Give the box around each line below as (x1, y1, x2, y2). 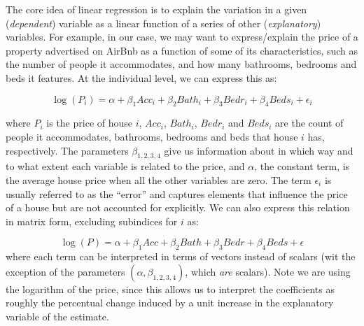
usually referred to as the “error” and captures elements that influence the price (6, 186, 348, 201)
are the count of (275, 115, 344, 130)
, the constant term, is (254, 159, 350, 173)
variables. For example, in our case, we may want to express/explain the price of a (6, 29, 358, 44)
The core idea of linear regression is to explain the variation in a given (6, 2, 307, 16)
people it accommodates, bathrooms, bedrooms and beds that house (6, 129, 298, 143)
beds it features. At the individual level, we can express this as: (6, 70, 277, 85)
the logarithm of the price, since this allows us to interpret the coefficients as (6, 281, 335, 296)
